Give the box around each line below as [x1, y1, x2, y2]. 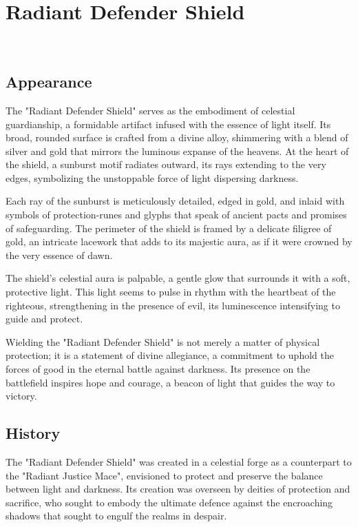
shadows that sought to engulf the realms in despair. [6, 508, 227, 523]
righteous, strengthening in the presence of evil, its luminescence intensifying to [6, 298, 340, 312]
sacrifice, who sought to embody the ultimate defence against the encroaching [6, 495, 333, 509]
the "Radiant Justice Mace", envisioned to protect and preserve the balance [6, 468, 323, 482]
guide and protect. [6, 311, 83, 326]
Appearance [6, 71, 92, 92]
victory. [6, 389, 37, 403]
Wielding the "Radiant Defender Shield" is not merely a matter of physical [6, 334, 320, 349]
